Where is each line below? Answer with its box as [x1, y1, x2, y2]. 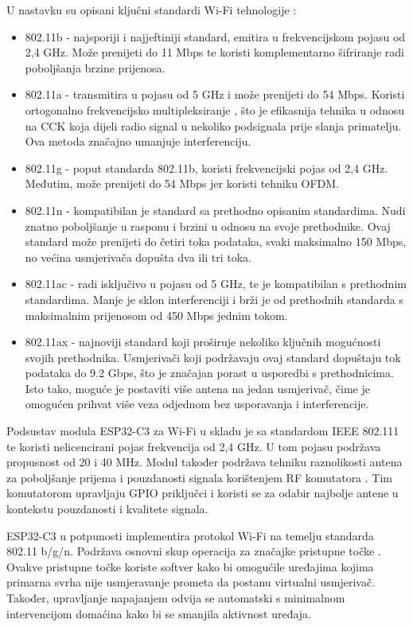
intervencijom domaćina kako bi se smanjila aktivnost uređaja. [6, 605, 311, 621]
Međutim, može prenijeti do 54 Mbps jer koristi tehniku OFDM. [25, 175, 340, 192]
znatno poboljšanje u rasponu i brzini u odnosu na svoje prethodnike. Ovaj [25, 217, 391, 234]
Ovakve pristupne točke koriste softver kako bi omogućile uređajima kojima [6, 558, 374, 574]
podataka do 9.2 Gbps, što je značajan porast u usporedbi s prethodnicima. [25, 364, 394, 381]
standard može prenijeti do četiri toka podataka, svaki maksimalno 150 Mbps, [25, 233, 407, 250]
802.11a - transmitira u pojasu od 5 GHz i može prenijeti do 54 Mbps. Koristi [25, 86, 405, 103]
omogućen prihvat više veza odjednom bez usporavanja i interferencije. [25, 395, 369, 412]
